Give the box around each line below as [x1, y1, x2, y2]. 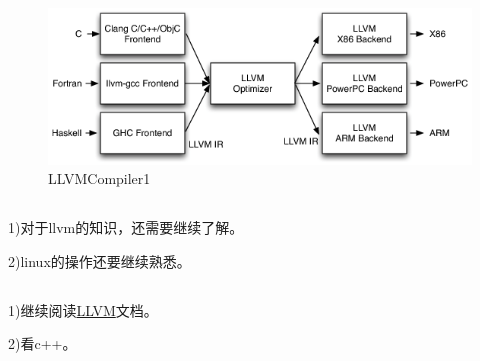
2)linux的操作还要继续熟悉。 [8, 250, 191, 271]
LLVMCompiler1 [48, 168, 151, 189]
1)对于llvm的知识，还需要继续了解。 [8, 217, 244, 238]
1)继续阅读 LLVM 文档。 [8, 299, 158, 320]
